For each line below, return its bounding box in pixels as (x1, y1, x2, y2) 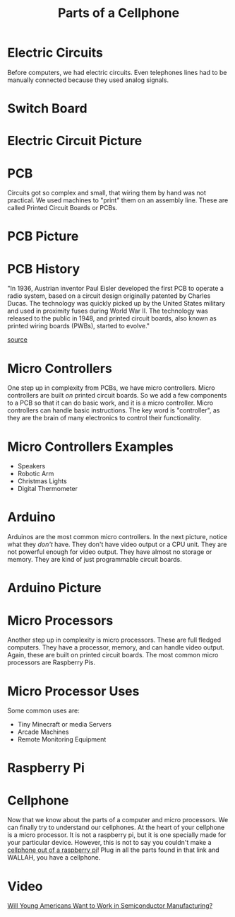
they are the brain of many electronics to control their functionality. (7, 414, 202, 422)
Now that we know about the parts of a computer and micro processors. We (7, 816, 229, 824)
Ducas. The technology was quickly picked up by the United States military (7, 299, 226, 308)
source (7, 335, 28, 344)
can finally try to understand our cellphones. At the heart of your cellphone (7, 823, 225, 832)
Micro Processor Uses (7, 683, 140, 699)
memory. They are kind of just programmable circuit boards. (7, 555, 182, 564)
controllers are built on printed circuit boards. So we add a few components (7, 391, 227, 400)
